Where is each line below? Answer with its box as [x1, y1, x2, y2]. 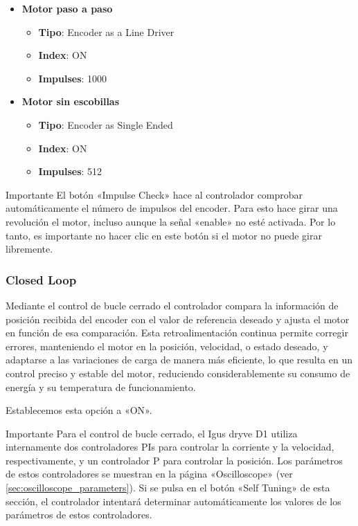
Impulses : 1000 [38, 71, 107, 85]
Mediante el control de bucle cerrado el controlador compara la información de [6, 298, 339, 312]
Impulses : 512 [38, 164, 102, 179]
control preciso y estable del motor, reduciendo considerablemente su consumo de [6, 365, 350, 380]
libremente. [6, 242, 53, 256]
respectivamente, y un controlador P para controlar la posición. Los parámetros [6, 453, 343, 467]
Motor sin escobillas [21, 94, 120, 109]
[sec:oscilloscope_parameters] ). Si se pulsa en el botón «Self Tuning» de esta [6, 480, 330, 495]
